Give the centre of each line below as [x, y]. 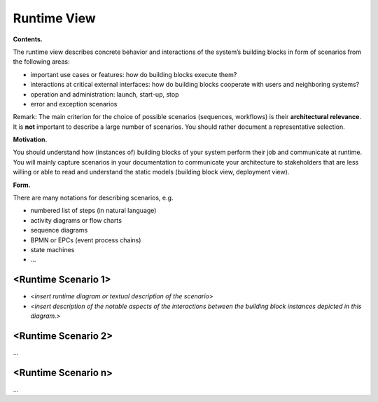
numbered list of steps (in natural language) [93, 211]
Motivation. [30, 139]
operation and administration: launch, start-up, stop [105, 94]
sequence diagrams [59, 230]
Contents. [28, 39]
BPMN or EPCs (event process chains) [86, 240]
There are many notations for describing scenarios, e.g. [93, 198]
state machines [52, 249]
